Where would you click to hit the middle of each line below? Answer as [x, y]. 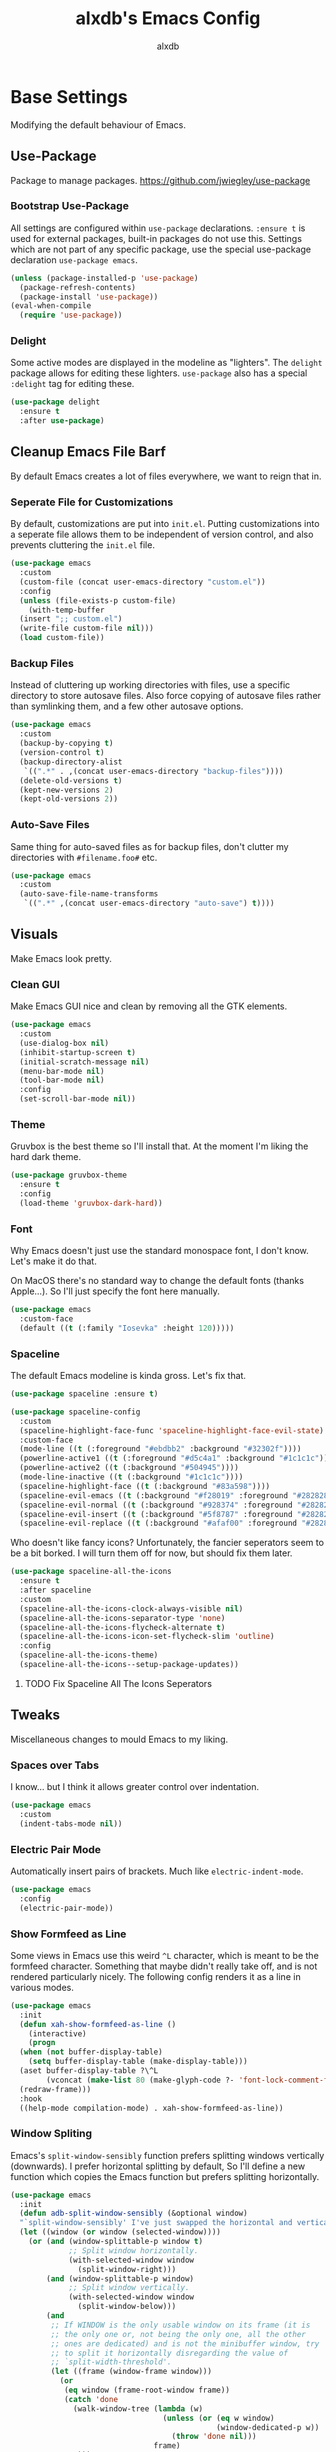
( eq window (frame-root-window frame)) [146, 2390]
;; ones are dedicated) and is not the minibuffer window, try [185, 2343]
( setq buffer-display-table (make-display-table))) [138, 2062]
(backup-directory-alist [71, 762]
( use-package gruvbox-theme [69, 1175]
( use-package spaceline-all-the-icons [91, 1572]
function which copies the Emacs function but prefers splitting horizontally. [165, 2176]
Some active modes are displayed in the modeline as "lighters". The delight [166, 363]
